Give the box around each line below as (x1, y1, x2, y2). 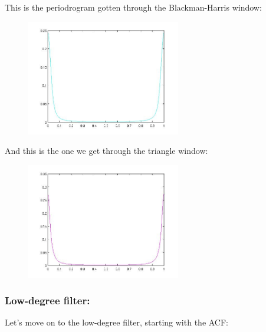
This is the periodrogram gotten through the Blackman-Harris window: (5, 1, 262, 13)
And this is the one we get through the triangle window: (5, 144, 208, 157)
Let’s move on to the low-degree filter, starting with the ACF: (5, 316, 229, 328)
